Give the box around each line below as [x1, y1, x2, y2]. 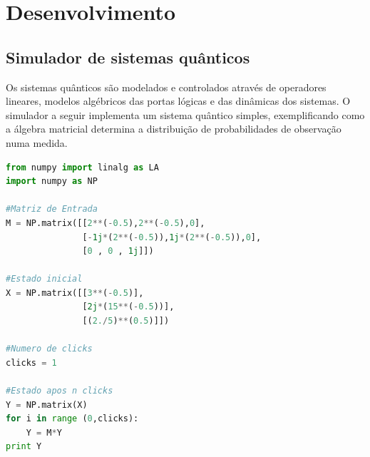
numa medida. [6, 135, 68, 150]
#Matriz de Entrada [6, 204, 98, 215]
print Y [6, 441, 42, 452]
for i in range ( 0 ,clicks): [6, 414, 139, 424]
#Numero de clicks [6, 344, 93, 354]
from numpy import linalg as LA [6, 162, 159, 173]
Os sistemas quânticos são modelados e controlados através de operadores [6, 79, 327, 94]
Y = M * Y [26, 427, 62, 438]
